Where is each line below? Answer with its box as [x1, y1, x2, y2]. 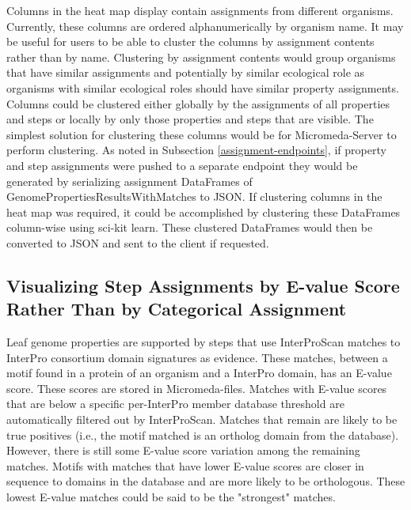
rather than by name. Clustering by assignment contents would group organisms [6, 48, 396, 65]
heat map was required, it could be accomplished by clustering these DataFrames [6, 203, 401, 220]
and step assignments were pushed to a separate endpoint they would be [6, 157, 358, 173]
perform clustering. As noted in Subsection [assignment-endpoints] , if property [6, 142, 386, 158]
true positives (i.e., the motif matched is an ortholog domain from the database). [6, 426, 399, 443]
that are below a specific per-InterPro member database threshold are [6, 395, 344, 412]
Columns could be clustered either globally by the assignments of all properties [6, 95, 390, 111]
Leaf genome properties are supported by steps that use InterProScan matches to [6, 334, 401, 350]
